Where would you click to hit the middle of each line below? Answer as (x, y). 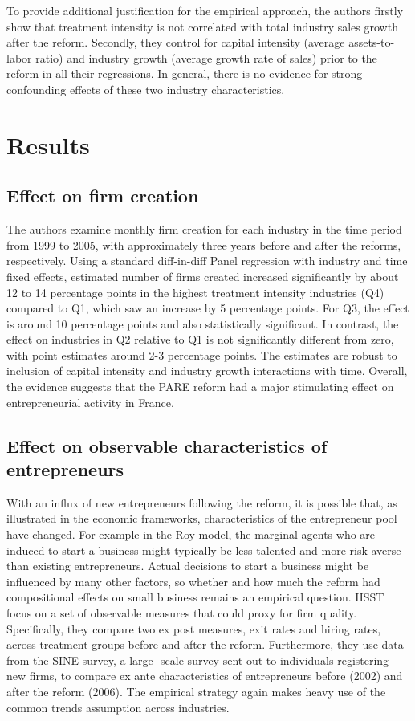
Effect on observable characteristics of (167, 445)
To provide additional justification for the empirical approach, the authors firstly (205, 10)
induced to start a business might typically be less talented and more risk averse (204, 550)
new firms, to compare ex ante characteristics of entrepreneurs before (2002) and (205, 676)
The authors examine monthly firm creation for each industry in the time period (204, 229)
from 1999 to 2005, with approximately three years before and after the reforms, (204, 244)
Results (48, 144)
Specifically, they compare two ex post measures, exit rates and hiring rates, (194, 628)
